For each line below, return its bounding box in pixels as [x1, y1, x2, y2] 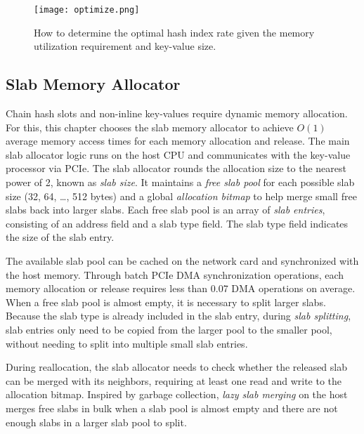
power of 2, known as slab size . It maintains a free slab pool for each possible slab [6, 175, 355, 190]
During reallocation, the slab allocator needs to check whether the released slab [6, 360, 348, 374]
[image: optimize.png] [34, 5, 140, 15]
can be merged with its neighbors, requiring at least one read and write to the [6, 373, 342, 388]
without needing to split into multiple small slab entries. [6, 336, 248, 350]
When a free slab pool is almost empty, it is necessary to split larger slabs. [6, 294, 326, 309]
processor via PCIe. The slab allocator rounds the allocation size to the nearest [6, 161, 346, 176]
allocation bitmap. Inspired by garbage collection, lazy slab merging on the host [6, 387, 348, 402]
